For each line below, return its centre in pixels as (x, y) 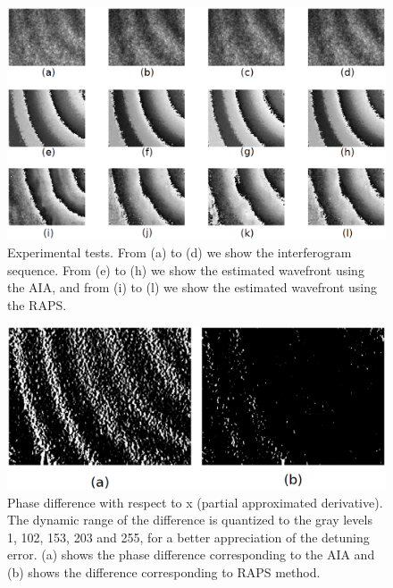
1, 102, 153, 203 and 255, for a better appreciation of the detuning (188, 537)
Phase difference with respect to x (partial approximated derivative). (195, 502)
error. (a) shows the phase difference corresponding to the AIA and (191, 554)
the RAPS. (37, 304)
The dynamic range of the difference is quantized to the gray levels (190, 520)
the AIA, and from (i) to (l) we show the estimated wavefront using (192, 287)
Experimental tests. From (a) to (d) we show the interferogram (180, 252)
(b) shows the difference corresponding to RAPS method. (164, 571)
